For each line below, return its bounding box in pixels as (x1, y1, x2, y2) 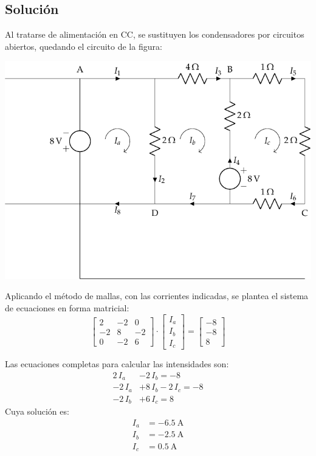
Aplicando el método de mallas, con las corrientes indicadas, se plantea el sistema (5, 289, 309, 302)
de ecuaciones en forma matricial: (5, 302, 129, 314)
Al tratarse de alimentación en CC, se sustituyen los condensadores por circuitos (5, 28, 304, 41)
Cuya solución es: (5, 405, 69, 418)
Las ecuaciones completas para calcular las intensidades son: (5, 358, 229, 370)
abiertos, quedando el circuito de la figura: (5, 40, 162, 52)
